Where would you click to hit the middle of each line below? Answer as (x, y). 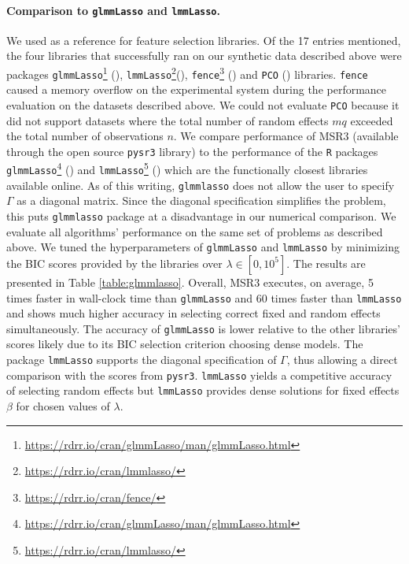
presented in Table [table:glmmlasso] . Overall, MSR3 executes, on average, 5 (190, 282)
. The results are (326, 263)
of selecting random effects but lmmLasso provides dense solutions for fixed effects (203, 390)
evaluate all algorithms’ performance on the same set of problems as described (195, 231)
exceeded (372, 120)
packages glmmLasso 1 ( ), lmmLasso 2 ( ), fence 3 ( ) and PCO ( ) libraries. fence (187, 73)
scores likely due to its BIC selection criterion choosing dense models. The (185, 344)
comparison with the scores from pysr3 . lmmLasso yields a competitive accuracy (199, 375)
